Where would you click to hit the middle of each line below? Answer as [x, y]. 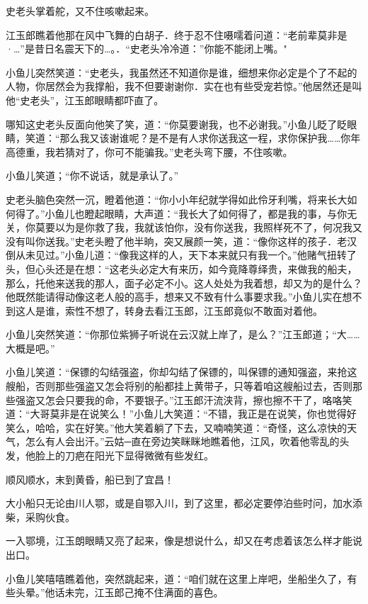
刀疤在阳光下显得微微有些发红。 [139, 455]
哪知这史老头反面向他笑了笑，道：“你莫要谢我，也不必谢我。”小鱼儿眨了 [172, 124]
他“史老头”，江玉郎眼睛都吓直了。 [85, 100]
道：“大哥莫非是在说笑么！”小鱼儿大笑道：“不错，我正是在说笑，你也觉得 [176, 414]
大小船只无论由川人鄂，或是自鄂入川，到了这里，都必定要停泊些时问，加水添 [184, 503]
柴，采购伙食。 [40, 516]
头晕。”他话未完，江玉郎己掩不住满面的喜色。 [119, 592]
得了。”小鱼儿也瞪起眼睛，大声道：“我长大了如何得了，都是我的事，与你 [181, 213]
